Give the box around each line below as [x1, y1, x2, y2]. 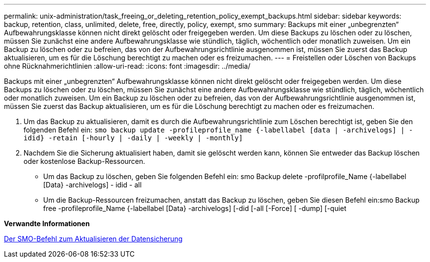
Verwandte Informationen [4, 219, 90, 228]
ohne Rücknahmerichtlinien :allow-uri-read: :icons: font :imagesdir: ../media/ [4, 62, 250, 70]
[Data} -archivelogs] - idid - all [43, 181, 142, 189]
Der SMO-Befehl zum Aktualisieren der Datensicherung [4, 235, 183, 243]
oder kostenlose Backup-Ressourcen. [24, 157, 145, 165]
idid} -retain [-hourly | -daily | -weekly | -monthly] [24, 134, 243, 142]
